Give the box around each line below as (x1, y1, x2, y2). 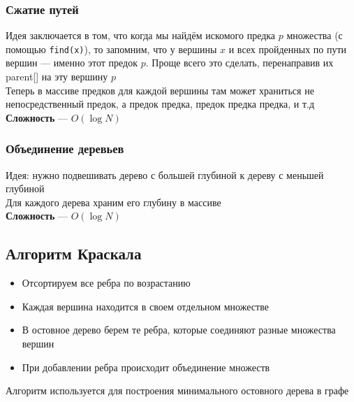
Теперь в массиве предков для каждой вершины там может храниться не (6, 82, 314, 97)
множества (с (286, 28, 343, 43)
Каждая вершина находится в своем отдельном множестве (22, 299, 269, 313)
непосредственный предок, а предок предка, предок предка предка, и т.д (6, 96, 315, 111)
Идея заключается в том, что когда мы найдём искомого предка (6, 28, 276, 43)
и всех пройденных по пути (228, 41, 347, 56)
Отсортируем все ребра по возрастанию (22, 275, 191, 290)
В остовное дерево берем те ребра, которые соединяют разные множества (22, 322, 336, 337)
